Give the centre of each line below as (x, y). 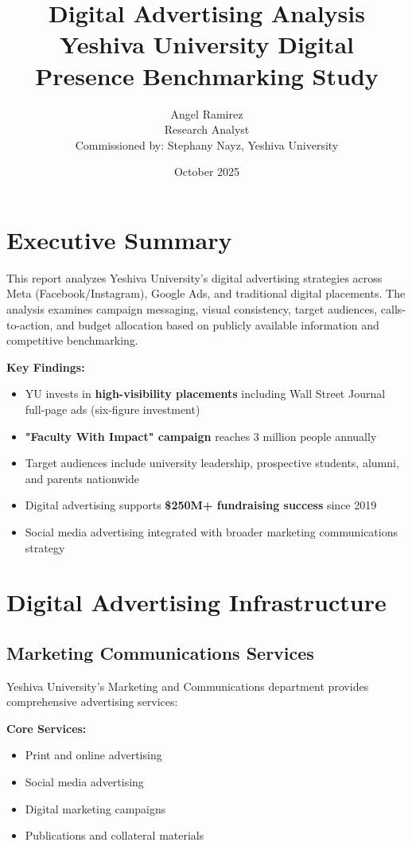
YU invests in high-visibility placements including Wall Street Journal (205, 394)
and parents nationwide (82, 478)
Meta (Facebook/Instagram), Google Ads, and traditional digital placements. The (206, 293)
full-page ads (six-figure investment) (113, 409)
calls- (393, 309)
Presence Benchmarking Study (207, 75)
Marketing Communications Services (160, 652)
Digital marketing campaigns (95, 808)
